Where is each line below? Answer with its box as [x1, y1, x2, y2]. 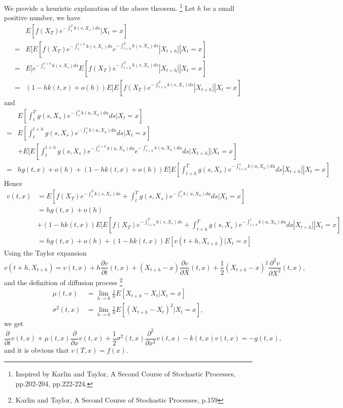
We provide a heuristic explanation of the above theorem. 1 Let [4, 1, 195, 13]
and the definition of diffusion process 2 [4, 275, 123, 287]
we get [4, 318, 24, 329]
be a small [203, 2, 235, 13]
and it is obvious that [4, 344, 69, 355]
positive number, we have [4, 12, 80, 23]
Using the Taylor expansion [4, 248, 87, 258]
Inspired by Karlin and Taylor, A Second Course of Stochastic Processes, [15, 369, 236, 379]
